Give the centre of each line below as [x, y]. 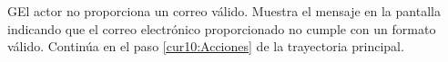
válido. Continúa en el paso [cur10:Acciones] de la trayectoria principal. [206, 46]
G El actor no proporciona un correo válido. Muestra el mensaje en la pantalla [224, 11]
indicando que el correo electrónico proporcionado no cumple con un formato [222, 28]
